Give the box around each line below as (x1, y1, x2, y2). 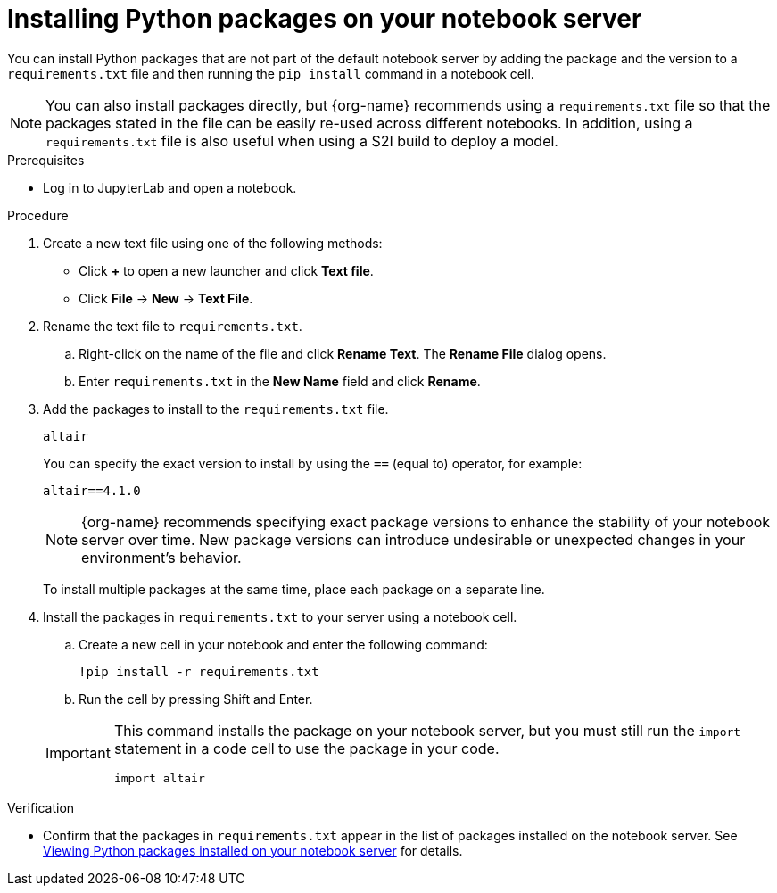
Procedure (7, 207, 69, 223)
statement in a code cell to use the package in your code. (113, 739, 500, 757)
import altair (113, 771, 205, 785)
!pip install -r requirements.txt (79, 664, 319, 679)
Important (45, 744, 111, 763)
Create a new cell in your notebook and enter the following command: (79, 636, 488, 652)
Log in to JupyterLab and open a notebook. (43, 179, 297, 195)
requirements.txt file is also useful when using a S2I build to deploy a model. (45, 131, 558, 150)
